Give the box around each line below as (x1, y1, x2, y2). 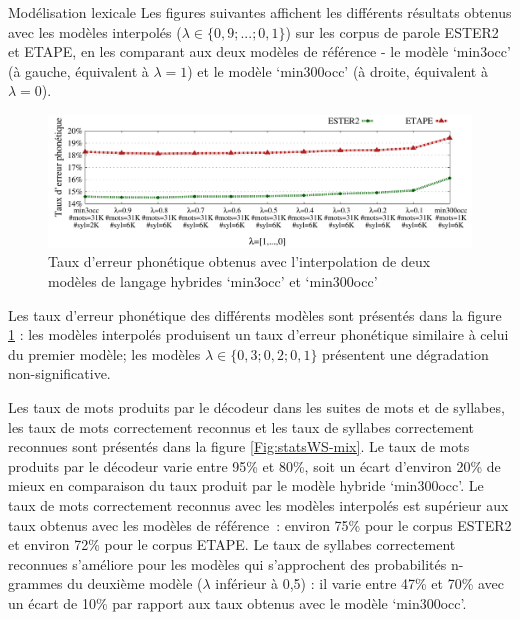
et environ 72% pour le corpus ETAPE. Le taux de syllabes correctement (8, 534, 456, 555)
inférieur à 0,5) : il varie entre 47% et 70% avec (215, 573, 505, 594)
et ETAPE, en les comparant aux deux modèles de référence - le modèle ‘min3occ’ (8, 41, 511, 62)
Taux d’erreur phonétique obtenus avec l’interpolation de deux (48, 251, 431, 272)
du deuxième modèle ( (67, 573, 203, 594)
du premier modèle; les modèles (8, 343, 201, 364)
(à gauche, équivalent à (8, 60, 149, 81)
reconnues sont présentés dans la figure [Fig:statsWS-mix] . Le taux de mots (8, 436, 470, 457)
